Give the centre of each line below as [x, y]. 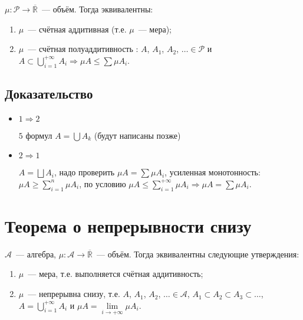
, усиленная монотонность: [213, 172]
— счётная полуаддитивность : [83, 49]
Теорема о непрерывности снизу [128, 225]
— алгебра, [36, 254]
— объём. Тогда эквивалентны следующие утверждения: [198, 254]
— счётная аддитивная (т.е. [77, 29]
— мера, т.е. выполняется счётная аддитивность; [116, 274]
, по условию [103, 183]
